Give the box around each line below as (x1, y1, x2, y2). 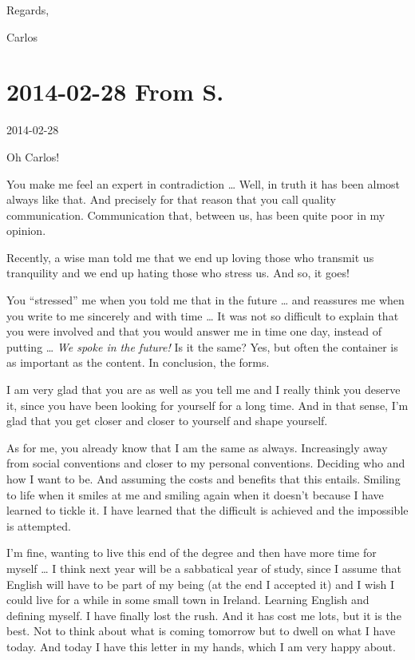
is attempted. (6, 517, 71, 534)
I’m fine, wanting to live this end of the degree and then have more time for (6, 544, 377, 561)
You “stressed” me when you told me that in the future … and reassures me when (6, 292, 405, 308)
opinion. (6, 222, 46, 239)
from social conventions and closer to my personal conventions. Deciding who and (6, 455, 405, 471)
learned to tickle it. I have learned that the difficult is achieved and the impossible (6, 502, 409, 519)
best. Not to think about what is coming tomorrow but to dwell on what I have (6, 622, 396, 639)
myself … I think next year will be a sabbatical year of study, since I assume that (6, 559, 401, 576)
